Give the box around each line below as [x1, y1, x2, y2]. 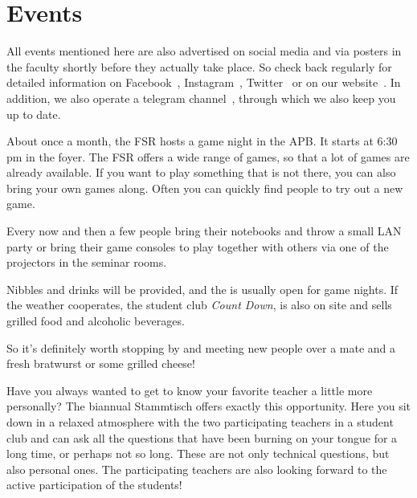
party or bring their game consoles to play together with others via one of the [6, 238, 389, 255]
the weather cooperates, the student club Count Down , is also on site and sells [6, 296, 392, 313]
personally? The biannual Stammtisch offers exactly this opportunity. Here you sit [6, 398, 411, 414]
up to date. [6, 105, 61, 122]
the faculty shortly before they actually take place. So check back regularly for [6, 58, 392, 75]
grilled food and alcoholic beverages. [6, 312, 185, 329]
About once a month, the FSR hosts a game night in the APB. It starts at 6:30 [6, 133, 398, 149]
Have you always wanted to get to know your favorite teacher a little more [6, 382, 373, 398]
